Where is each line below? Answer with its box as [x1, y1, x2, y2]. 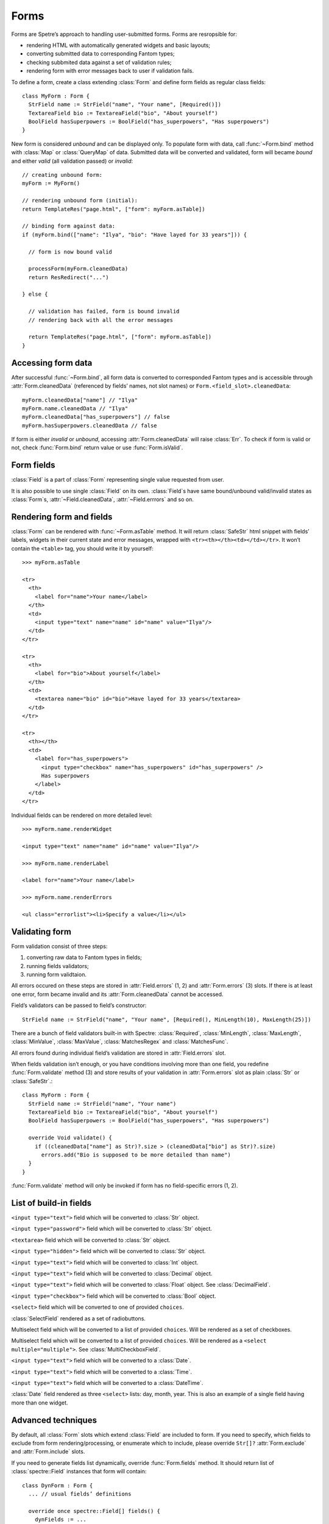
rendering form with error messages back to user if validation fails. [26, 67, 194, 74]
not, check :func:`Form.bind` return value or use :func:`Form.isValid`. [11, 444, 183, 451]
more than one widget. [11, 1399, 68, 1406]
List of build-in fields [11, 1198, 92, 1208]
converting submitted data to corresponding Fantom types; [26, 50, 175, 57]
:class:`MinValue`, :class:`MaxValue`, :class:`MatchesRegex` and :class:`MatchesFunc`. [11, 1038, 228, 1045]
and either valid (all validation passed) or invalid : [11, 157, 133, 165]
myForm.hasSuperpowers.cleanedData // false [22, 422, 158, 429]
